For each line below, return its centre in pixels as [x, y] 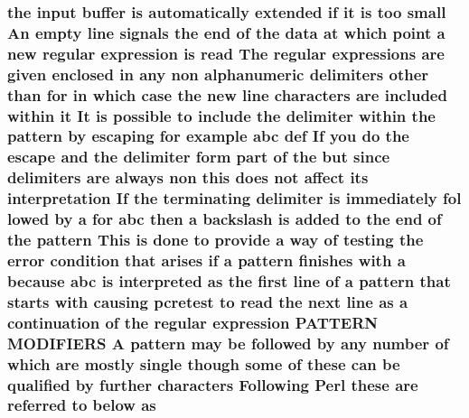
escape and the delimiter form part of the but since [199, 157]
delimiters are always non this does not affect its [188, 177]
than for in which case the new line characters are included [227, 94]
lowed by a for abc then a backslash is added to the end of [225, 219]
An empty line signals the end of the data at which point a [226, 32]
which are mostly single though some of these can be [204, 363]
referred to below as [82, 405]
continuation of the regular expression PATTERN [193, 322]
